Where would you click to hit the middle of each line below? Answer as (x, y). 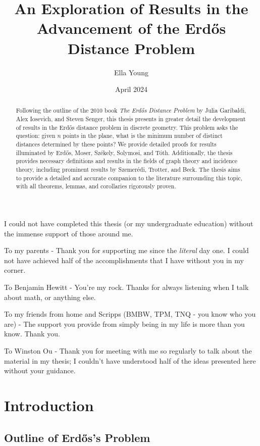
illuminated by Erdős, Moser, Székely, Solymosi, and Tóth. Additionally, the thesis (124, 152)
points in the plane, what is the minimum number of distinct (143, 136)
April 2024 (131, 89)
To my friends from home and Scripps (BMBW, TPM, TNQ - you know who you (130, 314)
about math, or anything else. (50, 297)
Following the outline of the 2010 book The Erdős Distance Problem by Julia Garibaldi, (131, 110)
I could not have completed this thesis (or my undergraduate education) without (129, 224)
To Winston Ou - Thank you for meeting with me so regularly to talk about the (128, 350)
